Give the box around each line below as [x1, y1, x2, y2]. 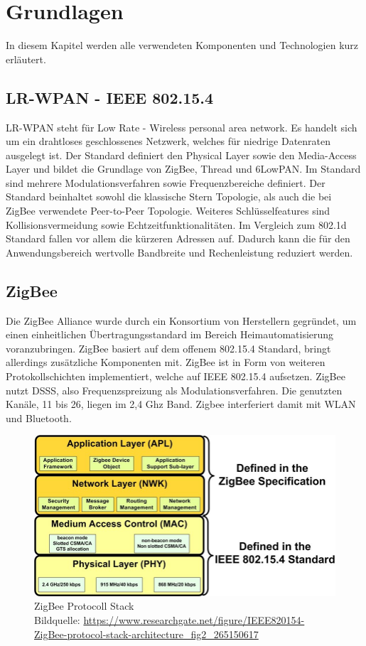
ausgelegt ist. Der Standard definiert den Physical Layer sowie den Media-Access [6, 147, 357, 162]
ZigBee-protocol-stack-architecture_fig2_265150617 [34, 626, 259, 641]
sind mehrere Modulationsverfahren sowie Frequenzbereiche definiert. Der [6, 175, 325, 190]
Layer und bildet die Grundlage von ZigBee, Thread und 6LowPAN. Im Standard [6, 161, 361, 176]
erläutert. [6, 51, 46, 66]
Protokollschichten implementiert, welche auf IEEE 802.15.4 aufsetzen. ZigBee [6, 369, 345, 384]
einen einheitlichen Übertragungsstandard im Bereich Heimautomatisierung [6, 327, 334, 342]
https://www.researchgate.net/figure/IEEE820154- [83, 613, 305, 628]
